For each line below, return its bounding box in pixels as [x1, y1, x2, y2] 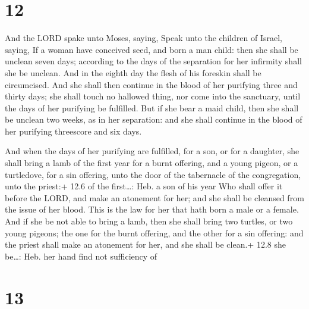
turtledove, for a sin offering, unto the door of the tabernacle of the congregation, [5, 168, 301, 180]
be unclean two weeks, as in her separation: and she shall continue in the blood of [5, 113, 302, 126]
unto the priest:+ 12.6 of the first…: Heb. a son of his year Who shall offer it [5, 180, 283, 192]
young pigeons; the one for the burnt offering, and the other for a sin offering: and [5, 226, 304, 239]
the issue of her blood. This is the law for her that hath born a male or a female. [5, 203, 299, 216]
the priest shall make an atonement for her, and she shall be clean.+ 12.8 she [5, 238, 286, 251]
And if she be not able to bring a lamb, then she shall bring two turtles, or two [5, 215, 293, 227]
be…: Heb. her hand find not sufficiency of [5, 249, 157, 262]
